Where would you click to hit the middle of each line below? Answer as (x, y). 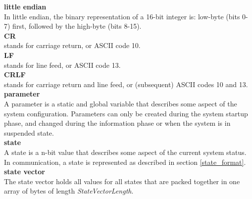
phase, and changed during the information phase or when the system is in (117, 123)
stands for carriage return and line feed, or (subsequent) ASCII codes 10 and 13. (126, 84)
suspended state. (29, 132)
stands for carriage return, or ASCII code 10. (72, 45)
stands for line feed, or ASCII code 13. (62, 65)
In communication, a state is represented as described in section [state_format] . (125, 162)
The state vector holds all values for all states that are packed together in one (122, 181)
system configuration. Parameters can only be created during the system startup (126, 113)
